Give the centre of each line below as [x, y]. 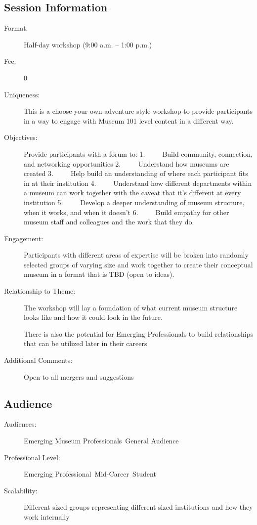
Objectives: [21, 137]
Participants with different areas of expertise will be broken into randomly [136, 255]
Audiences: [20, 424]
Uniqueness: [22, 94]
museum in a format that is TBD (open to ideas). [99, 274]
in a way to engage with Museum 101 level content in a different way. [129, 120]
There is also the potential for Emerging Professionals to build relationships [138, 333]
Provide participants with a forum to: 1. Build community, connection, [138, 153]
